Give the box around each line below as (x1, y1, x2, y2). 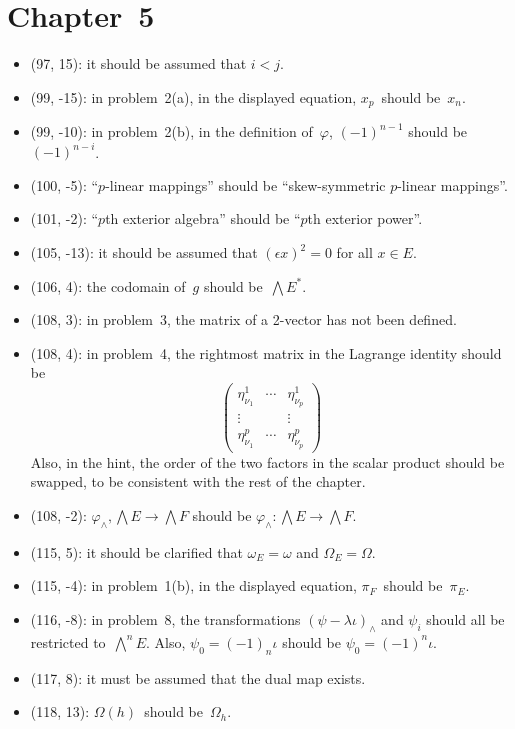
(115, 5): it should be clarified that (30, 541, 243, 562)
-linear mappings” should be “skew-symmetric (105, 174, 386, 195)
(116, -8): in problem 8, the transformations (30, 608, 301, 629)
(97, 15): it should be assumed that (30, 53, 247, 74)
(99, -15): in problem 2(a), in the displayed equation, (30, 86, 357, 107)
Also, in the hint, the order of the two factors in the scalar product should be (30, 451, 505, 472)
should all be (426, 608, 505, 629)
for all (336, 242, 373, 263)
